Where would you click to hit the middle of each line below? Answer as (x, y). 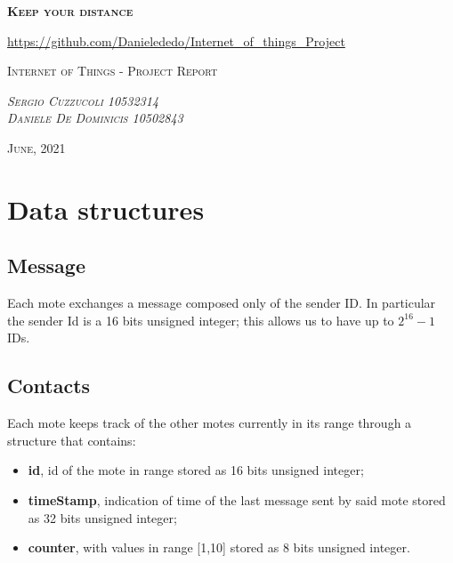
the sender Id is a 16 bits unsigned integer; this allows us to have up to (201, 320)
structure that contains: (72, 440)
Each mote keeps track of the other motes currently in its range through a (210, 423)
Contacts (49, 386)
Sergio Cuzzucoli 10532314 (83, 100)
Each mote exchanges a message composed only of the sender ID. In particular (222, 303)
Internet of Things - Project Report (113, 71)
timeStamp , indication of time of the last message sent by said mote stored (237, 499)
